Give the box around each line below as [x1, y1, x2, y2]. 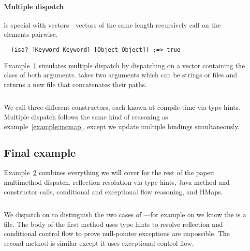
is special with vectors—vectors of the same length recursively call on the [4, 19, 221, 30]
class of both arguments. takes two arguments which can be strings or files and [4, 70, 237, 80]
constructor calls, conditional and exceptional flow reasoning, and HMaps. [4, 186, 223, 196]
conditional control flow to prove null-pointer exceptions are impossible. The [4, 228, 230, 238]
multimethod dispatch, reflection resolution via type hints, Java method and [4, 177, 230, 187]
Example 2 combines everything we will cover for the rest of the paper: [4, 167, 215, 177]
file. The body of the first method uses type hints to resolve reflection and [4, 219, 223, 229]
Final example [4, 145, 76, 160]
